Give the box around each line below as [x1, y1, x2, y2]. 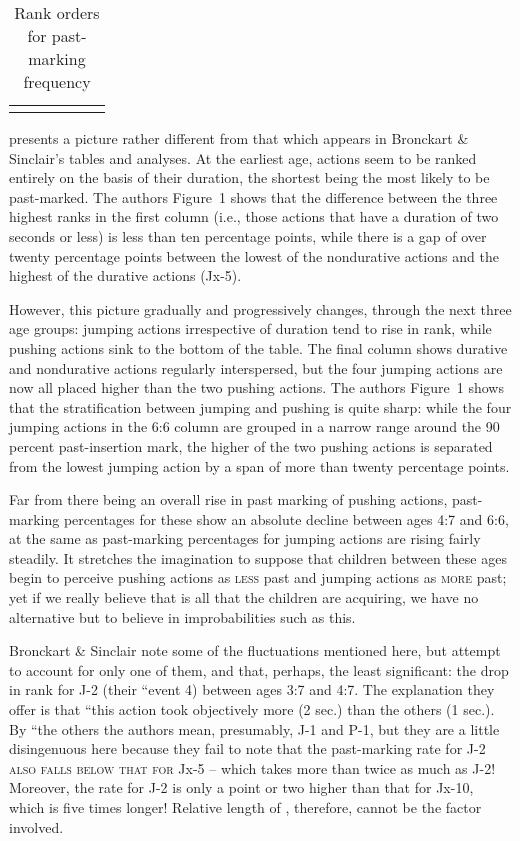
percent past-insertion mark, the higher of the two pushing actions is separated [9, 435, 493, 456]
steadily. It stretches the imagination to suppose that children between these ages [9, 547, 507, 568]
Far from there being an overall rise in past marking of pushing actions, [9, 489, 448, 510]
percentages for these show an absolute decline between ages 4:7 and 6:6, [63, 508, 509, 529]
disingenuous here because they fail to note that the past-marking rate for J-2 [9, 738, 486, 759]
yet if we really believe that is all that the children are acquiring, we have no [9, 587, 479, 608]
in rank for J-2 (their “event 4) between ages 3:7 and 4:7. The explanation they [9, 679, 495, 700]
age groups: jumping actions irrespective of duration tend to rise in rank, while [9, 318, 492, 339]
